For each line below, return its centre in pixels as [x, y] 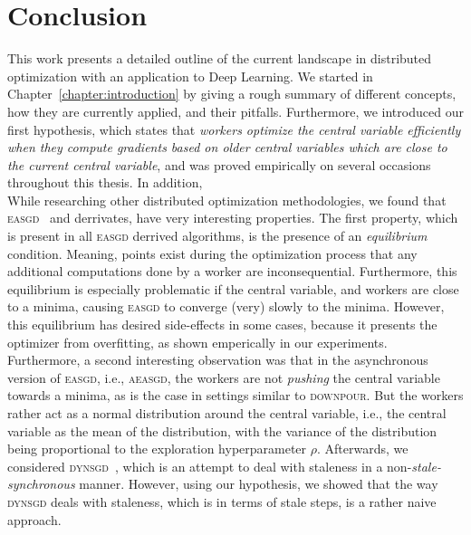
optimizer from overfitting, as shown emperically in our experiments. [197, 342]
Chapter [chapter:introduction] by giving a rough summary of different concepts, [232, 94]
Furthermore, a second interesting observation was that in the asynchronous [218, 360]
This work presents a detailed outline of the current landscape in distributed [220, 58]
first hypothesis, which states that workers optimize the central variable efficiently [234, 129]
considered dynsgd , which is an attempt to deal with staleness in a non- [210, 466]
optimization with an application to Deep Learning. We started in [190, 76]
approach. [34, 519]
